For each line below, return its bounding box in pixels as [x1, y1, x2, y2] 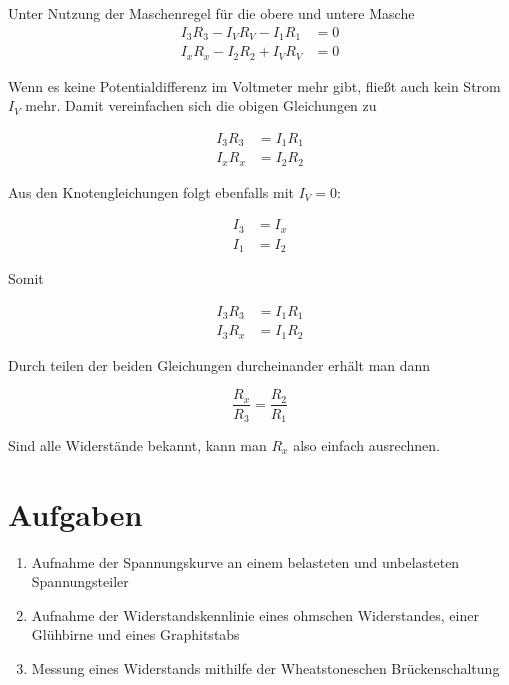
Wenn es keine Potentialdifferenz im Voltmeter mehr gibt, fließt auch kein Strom [8, 75, 501, 96]
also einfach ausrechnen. [293, 434, 440, 455]
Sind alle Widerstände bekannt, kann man [8, 434, 267, 455]
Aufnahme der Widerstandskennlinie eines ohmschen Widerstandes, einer [31, 604, 479, 625]
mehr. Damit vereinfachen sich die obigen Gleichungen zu [25, 95, 377, 116]
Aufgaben [8, 493, 143, 534]
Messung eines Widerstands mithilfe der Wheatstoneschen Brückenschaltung [31, 658, 500, 679]
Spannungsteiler [31, 571, 129, 592]
